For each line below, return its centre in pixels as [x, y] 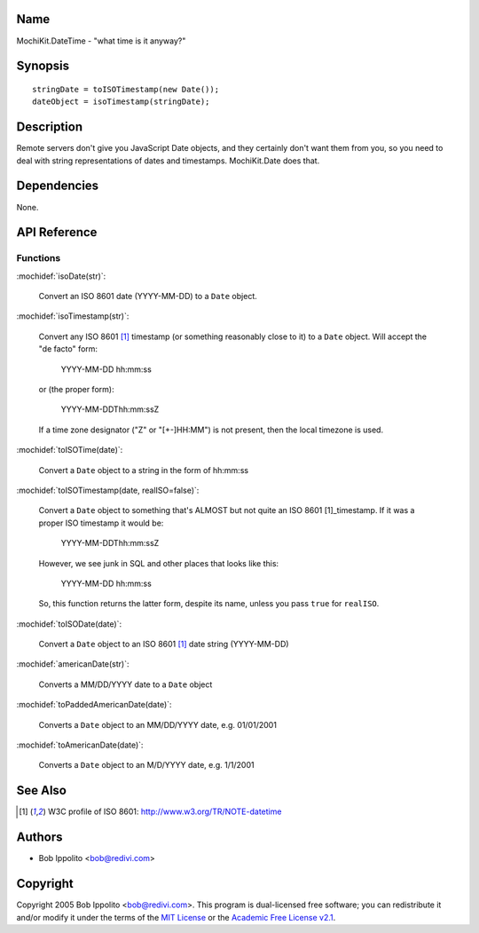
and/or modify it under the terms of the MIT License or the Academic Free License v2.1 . [176, 917]
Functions [39, 258]
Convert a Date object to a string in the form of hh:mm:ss [143, 470]
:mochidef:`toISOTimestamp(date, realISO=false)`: [108, 490]
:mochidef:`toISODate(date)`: [69, 624]
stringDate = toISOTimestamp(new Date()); [126, 89]
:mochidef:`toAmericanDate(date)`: [80, 745]
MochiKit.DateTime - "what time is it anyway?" [101, 41]
